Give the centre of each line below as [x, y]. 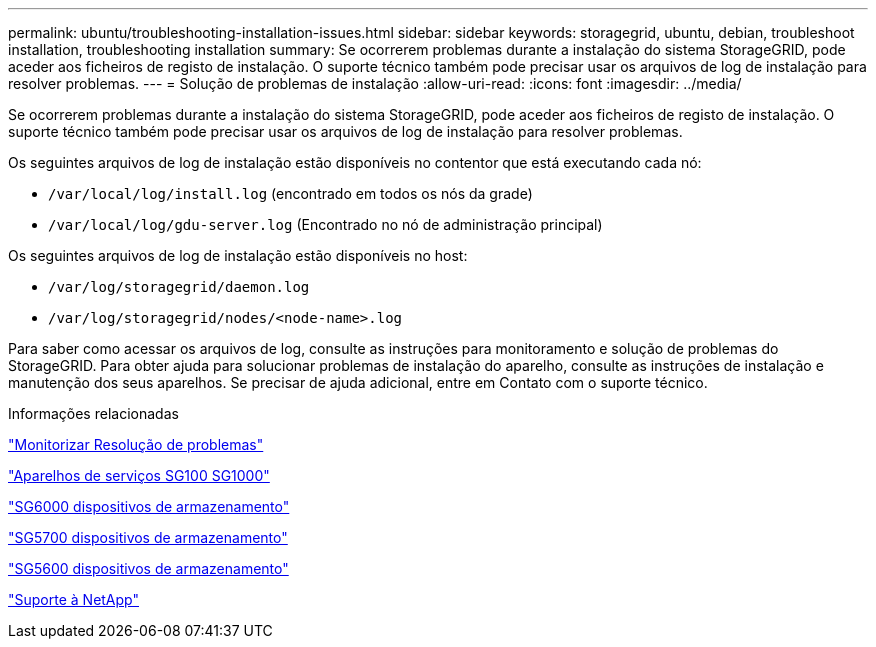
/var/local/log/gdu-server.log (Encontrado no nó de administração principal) [325, 224]
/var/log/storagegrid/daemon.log [179, 287]
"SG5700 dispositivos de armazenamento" [148, 537]
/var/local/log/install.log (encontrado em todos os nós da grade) [290, 193]
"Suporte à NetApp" [73, 599]
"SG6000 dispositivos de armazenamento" [149, 506]
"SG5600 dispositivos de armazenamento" [148, 568]
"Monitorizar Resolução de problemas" [136, 444]
